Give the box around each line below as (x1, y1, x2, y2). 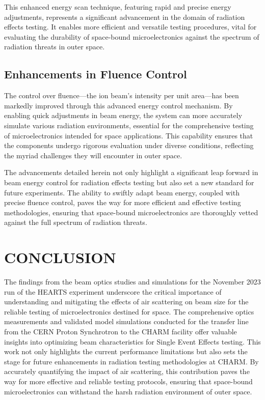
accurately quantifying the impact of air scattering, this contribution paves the (4, 366, 250, 377)
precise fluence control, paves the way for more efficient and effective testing (4, 197, 241, 208)
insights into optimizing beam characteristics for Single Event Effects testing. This (4, 336, 261, 347)
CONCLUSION (4, 247, 116, 268)
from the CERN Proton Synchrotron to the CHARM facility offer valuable (4, 326, 237, 336)
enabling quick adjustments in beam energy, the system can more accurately (4, 110, 243, 121)
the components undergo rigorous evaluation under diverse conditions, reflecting (4, 140, 254, 151)
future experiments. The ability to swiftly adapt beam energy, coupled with (4, 187, 240, 197)
